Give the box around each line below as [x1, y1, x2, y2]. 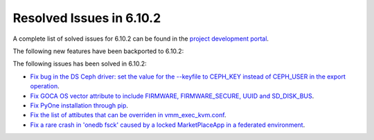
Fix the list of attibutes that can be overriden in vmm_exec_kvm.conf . [30, 111, 226, 119]
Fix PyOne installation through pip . [30, 101, 128, 110]
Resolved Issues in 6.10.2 [12, 10, 161, 26]
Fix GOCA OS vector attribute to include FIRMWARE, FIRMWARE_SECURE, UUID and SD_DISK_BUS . [30, 92, 314, 100]
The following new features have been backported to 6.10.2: [12, 47, 184, 55]
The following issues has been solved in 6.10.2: [12, 59, 147, 68]
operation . [30, 82, 60, 90]
